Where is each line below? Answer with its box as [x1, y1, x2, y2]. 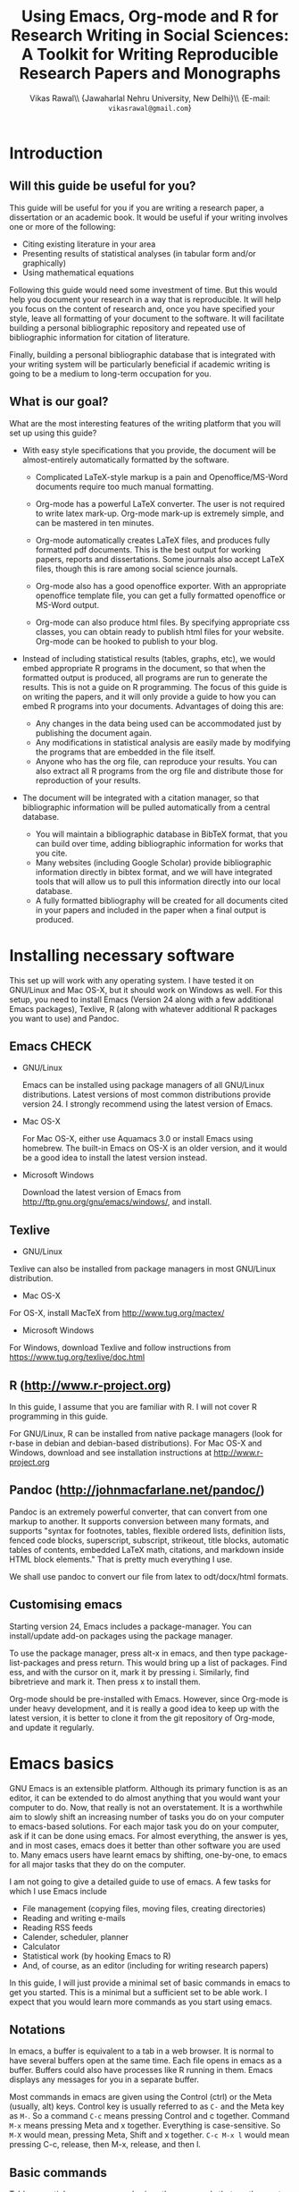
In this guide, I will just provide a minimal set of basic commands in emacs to [9, 1977, 291, 1988]
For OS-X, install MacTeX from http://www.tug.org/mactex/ [9, 1308, 225, 1319]
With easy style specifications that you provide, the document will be [21, 444, 277, 455]
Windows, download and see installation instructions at [9, 1446, 212, 1458]
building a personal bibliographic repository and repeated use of [9, 322, 246, 333]
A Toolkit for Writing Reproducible [21, 45, 279, 64]
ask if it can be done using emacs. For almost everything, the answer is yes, [9, 1830, 288, 1841]
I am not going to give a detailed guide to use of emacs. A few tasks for [9, 1876, 271, 1887]
